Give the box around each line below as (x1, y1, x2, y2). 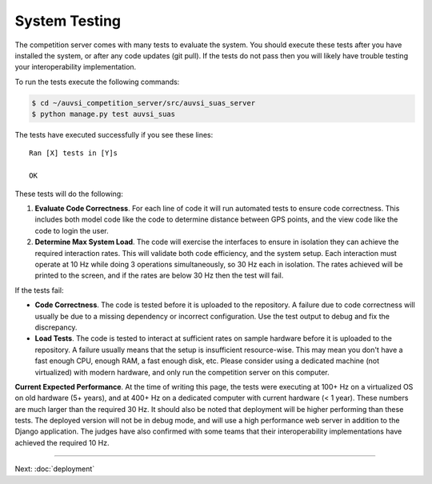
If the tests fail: (14, 285, 64, 295)
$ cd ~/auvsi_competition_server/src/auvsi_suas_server (31, 98, 256, 107)
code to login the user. (34, 226, 110, 235)
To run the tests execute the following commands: (14, 77, 180, 86)
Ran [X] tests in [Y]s (29, 149, 118, 158)
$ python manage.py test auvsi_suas (31, 110, 176, 119)
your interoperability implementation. (14, 62, 137, 72)
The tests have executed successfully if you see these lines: (14, 130, 214, 140)
